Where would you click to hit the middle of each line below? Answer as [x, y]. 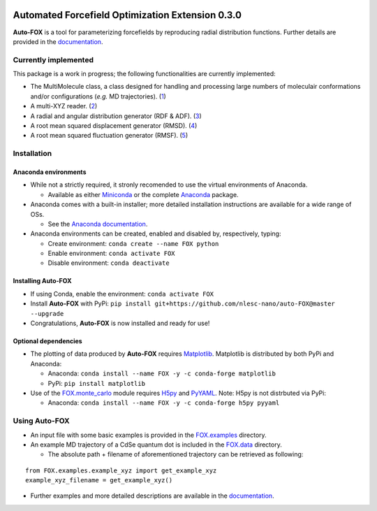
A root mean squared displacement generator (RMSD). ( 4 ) [114, 125]
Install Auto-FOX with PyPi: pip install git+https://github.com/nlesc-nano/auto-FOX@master [183, 303]
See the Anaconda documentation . [98, 224]
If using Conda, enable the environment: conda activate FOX [122, 294]
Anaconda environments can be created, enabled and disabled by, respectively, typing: [156, 233]
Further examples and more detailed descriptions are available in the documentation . [153, 496]
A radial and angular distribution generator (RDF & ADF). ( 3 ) [116, 116]
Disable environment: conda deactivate [109, 263]
